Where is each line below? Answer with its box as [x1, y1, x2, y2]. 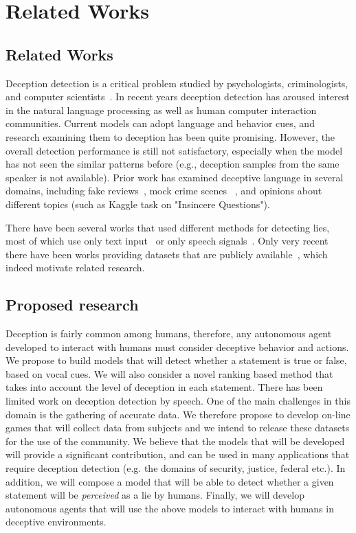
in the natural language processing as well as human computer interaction [5, 102, 317, 117]
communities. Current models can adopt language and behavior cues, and [5, 116, 315, 131]
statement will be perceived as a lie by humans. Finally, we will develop [5, 488, 304, 502]
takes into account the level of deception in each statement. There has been [5, 380, 323, 394]
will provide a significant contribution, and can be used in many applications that [5, 447, 350, 462]
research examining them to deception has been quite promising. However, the [5, 129, 335, 144]
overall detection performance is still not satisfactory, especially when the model [5, 143, 343, 157]
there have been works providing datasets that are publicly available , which [5, 247, 328, 261]
